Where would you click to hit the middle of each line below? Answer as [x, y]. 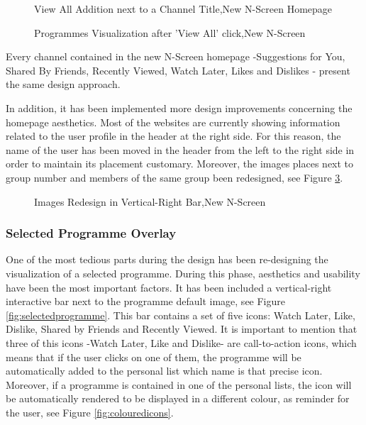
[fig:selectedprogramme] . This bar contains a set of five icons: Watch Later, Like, [181, 315]
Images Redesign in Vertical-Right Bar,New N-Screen [150, 201]
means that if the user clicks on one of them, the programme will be [154, 357]
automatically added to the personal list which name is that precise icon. [164, 371]
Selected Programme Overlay [91, 233]
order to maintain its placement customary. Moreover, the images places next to [180, 164]
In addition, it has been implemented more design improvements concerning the [179, 107]
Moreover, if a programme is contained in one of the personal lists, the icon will [179, 384]
